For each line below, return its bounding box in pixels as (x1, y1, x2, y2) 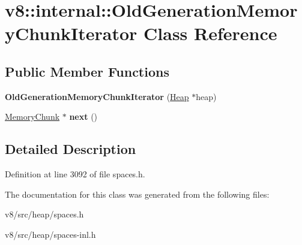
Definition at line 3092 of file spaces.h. (5, 168, 145, 180)
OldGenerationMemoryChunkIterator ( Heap (5, 90, 189, 102)
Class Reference (143, 21, 277, 46)
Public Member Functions (5, 62, 169, 80)
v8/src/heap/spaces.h (5, 208, 84, 220)
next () (69, 110, 98, 123)
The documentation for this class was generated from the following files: (5, 187, 270, 200)
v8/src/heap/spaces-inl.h (5, 228, 96, 240)
